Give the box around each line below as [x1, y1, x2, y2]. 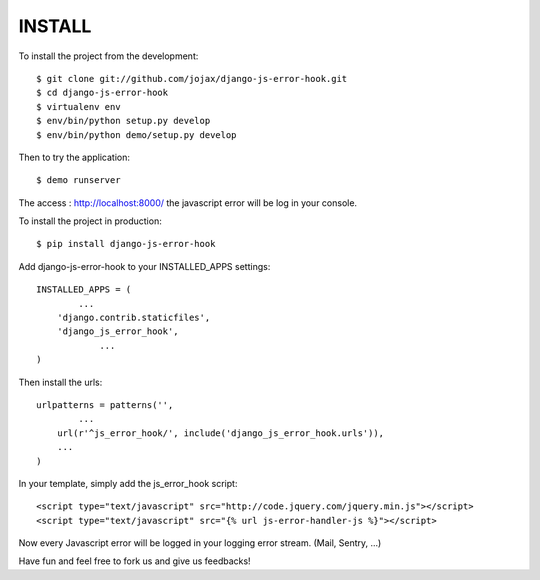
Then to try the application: [18, 151, 130, 163]
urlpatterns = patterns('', [36, 399, 174, 410]
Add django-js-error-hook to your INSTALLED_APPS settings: [18, 260, 271, 272]
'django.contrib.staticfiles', [56, 312, 211, 324]
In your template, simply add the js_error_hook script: [18, 477, 238, 489]
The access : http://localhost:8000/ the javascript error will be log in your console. [18, 196, 358, 209]
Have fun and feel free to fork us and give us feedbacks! [18, 555, 251, 567]
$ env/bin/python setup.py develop [36, 115, 211, 127]
